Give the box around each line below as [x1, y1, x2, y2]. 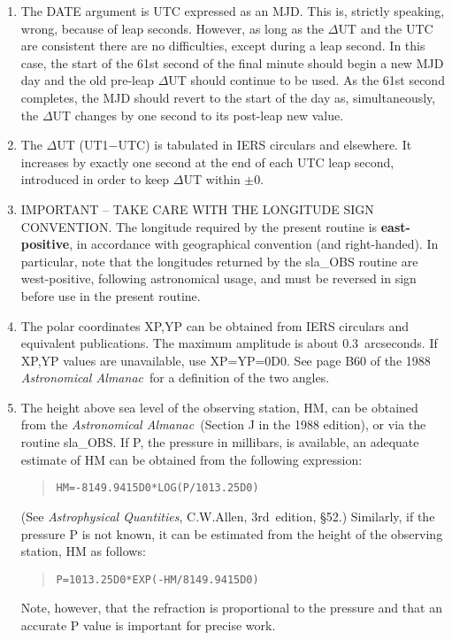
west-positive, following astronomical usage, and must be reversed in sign [20, 269, 417, 288]
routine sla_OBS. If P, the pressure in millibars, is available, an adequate [20, 433, 419, 451]
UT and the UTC [338, 19, 433, 37]
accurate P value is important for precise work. [20, 615, 276, 634]
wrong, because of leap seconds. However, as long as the [20, 19, 325, 37]
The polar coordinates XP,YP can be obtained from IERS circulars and [20, 316, 410, 335]
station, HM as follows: [20, 542, 146, 560]
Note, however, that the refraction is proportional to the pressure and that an [20, 598, 442, 617]
